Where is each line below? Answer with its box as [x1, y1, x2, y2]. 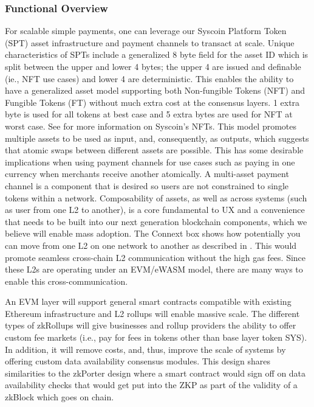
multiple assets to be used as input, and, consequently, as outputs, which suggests [5, 131, 309, 144]
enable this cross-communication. [5, 274, 128, 287]
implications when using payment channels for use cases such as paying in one [5, 155, 295, 168]
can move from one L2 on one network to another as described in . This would [5, 238, 297, 251]
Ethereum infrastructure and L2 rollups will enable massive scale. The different [5, 307, 300, 319]
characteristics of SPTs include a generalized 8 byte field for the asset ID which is [5, 48, 309, 61]
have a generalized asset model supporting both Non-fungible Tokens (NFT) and [5, 84, 305, 97]
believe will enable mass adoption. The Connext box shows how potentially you [5, 227, 301, 240]
